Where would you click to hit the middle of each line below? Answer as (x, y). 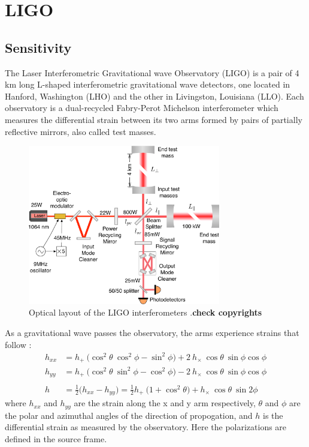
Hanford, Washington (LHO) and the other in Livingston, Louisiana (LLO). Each (154, 96)
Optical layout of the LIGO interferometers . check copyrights (146, 312)
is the (273, 415)
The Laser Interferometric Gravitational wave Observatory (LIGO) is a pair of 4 (152, 72)
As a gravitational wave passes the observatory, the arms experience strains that (152, 332)
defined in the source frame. (56, 438)
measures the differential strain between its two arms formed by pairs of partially (154, 119)
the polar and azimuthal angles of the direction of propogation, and (129, 415)
